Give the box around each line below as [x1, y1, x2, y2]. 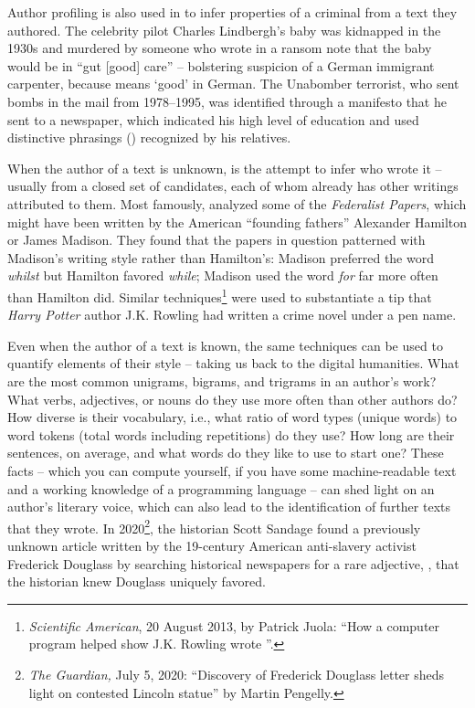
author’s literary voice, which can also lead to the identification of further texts [7, 497, 451, 516]
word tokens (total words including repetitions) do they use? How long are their [7, 425, 455, 444]
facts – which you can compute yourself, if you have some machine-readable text [7, 460, 457, 480]
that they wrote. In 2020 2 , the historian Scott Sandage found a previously [7, 515, 421, 537]
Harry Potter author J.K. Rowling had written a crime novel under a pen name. [7, 305, 457, 324]
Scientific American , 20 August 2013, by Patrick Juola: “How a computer [28, 616, 440, 635]
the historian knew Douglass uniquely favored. [7, 572, 266, 591]
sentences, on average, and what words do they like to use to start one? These [7, 443, 444, 462]
